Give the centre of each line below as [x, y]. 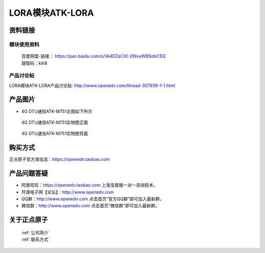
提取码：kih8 [34, 63]
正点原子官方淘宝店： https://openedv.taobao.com [59, 159]
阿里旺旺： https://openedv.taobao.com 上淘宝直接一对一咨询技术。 [90, 185]
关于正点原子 [28, 220]
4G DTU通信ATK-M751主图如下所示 [57, 111]
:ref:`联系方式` [36, 239]
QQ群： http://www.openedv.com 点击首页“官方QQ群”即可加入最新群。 [93, 198]
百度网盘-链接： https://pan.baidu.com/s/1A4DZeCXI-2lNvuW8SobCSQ [93, 56]
